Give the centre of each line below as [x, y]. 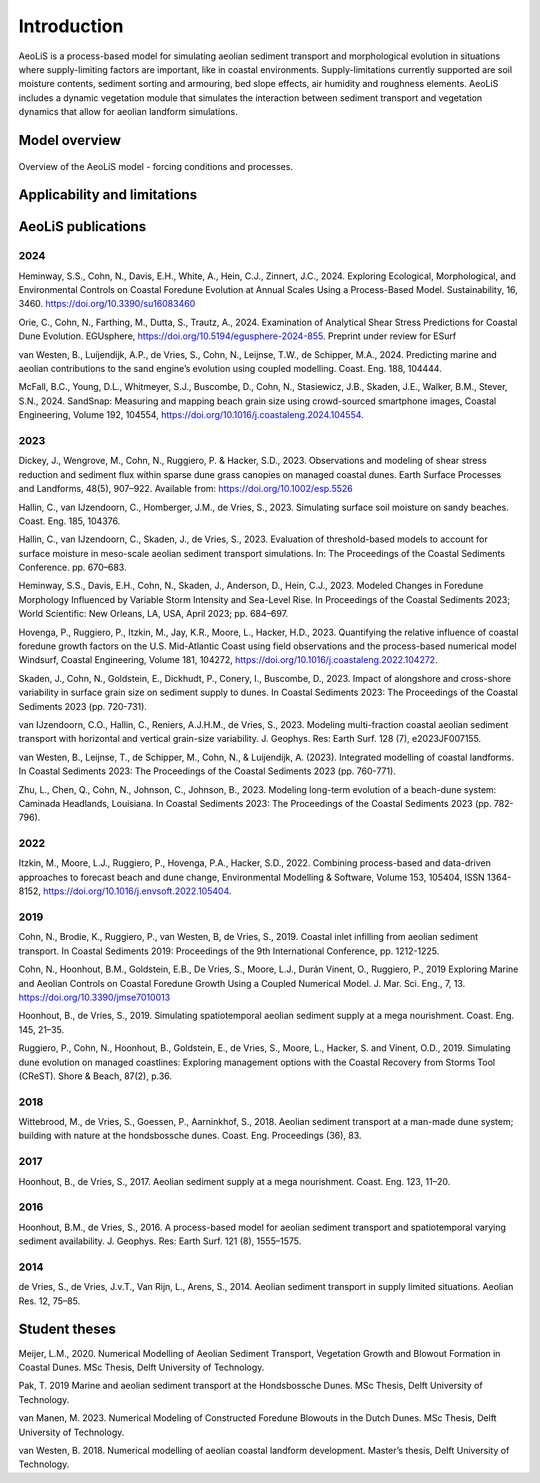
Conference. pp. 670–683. [72, 567]
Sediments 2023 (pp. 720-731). [82, 706]
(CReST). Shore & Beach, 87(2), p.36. [95, 1076]
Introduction [71, 26]
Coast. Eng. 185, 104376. [69, 521]
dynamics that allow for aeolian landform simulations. [128, 112]
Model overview [70, 140]
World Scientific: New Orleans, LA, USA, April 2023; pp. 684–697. [153, 614]
